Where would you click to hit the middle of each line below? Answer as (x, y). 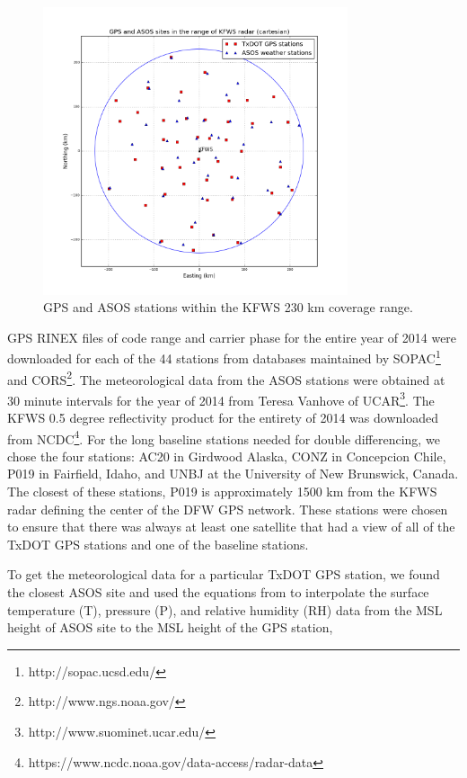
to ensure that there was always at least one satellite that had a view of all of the (231, 527)
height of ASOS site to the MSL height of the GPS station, (170, 627)
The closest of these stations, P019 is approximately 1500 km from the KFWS (222, 492)
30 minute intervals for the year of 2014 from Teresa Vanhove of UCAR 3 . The (221, 398)
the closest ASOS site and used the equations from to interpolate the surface (218, 592)
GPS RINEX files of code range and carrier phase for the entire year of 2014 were (232, 337)
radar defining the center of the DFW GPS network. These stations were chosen (228, 509)
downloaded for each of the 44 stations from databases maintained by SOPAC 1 (224, 357)
